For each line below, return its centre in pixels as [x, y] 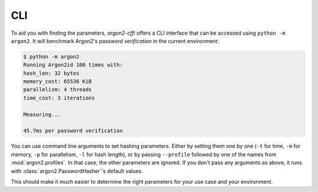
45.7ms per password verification [73, 131]
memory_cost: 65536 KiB [58, 82]
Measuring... [42, 114]
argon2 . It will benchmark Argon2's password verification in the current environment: [115, 41]
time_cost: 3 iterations [59, 98]
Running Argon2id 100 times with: [73, 65]
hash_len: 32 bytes [51, 73]
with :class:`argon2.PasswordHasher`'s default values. [77, 171]
